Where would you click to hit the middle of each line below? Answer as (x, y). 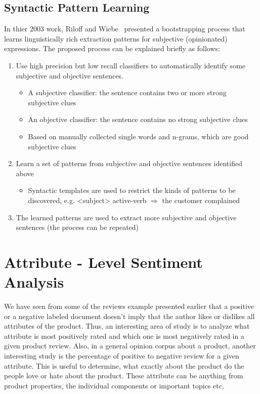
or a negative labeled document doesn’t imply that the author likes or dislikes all (129, 316)
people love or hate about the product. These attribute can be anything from (124, 376)
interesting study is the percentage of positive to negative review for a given (122, 355)
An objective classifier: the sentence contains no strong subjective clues (138, 119)
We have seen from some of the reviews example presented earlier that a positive (129, 306)
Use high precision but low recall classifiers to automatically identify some (131, 65)
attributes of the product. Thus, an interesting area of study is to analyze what (127, 326)
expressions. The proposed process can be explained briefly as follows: (112, 48)
